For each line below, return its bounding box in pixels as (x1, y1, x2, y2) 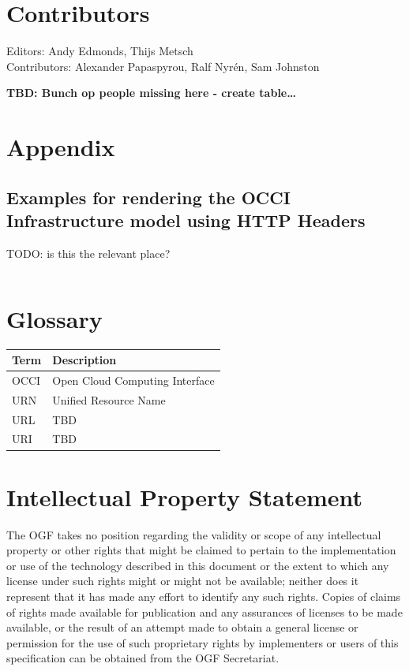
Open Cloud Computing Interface (52, 371, 215, 388)
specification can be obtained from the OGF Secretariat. (6, 650, 280, 666)
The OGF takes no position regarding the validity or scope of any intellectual (6, 526, 381, 542)
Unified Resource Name (52, 391, 166, 408)
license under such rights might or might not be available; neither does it (6, 572, 359, 589)
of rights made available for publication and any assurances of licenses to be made (6, 603, 403, 620)
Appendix (6, 131, 115, 163)
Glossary (6, 302, 103, 334)
